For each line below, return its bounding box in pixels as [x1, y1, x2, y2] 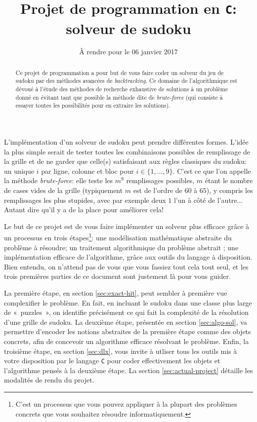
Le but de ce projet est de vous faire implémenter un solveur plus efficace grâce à [4, 221, 250, 231]
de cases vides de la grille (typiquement [4, 185, 123, 195]
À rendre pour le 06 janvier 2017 [79, 46, 178, 57]
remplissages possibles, [126, 175, 195, 186]
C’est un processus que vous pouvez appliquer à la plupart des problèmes [15, 399, 237, 409]
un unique [4, 165, 35, 176]
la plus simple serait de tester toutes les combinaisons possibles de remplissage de [4, 146, 251, 156]
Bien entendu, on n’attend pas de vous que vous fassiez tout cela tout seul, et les [4, 261, 249, 271]
